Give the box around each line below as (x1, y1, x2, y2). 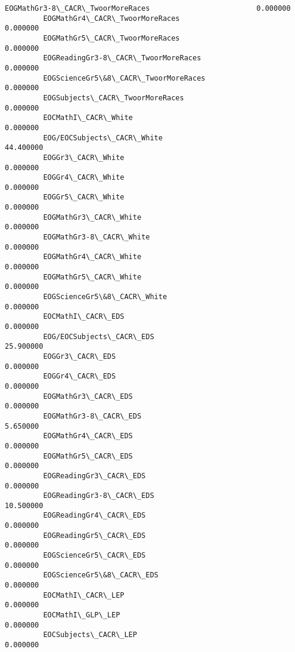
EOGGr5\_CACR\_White (43, 193, 125, 202)
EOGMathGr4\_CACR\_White (43, 253, 142, 262)
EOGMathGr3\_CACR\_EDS (43, 392, 133, 401)
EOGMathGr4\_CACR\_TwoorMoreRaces (43, 14, 180, 23)
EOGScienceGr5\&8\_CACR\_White (43, 293, 167, 302)
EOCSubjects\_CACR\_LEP (43, 631, 137, 639)
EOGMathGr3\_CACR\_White (43, 213, 142, 222)
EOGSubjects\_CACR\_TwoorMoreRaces (43, 93, 184, 102)
